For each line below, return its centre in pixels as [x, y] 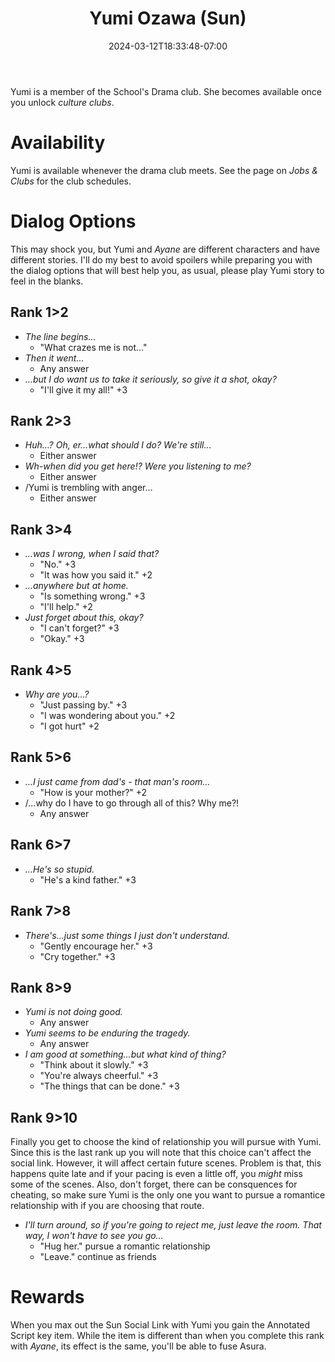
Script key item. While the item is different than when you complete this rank [167, 1336]
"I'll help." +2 [66, 607]
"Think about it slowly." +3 [94, 1065]
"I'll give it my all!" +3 [83, 389]
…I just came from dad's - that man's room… [117, 781]
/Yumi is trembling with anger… [88, 488]
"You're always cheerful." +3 [99, 1076]
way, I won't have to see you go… [94, 1236]
